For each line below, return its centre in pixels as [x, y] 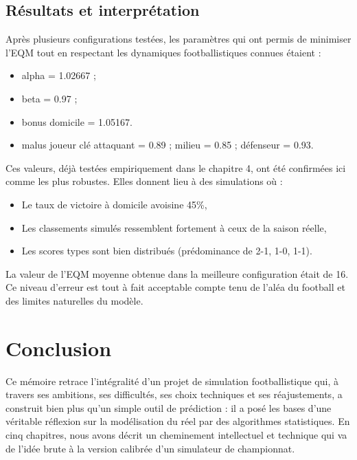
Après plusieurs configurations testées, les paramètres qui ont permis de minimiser [178, 39]
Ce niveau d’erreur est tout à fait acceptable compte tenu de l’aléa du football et [175, 287]
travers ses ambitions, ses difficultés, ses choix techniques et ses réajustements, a [174, 394]
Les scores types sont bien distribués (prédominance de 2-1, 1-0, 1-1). [167, 251]
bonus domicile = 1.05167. [77, 121]
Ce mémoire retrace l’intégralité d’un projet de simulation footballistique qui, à [172, 381]
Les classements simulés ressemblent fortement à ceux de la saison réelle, [174, 227]
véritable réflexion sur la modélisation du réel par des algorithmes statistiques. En [178, 421]
